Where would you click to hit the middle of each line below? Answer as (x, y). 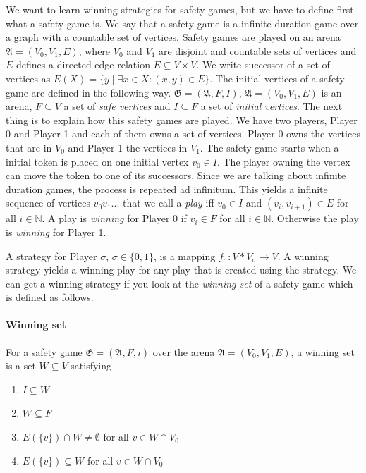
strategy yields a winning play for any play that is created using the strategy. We (181, 270)
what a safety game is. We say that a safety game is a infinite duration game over (182, 23)
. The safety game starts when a (269, 147)
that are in (29, 147)
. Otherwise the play (315, 218)
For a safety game (44, 351)
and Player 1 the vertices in (128, 147)
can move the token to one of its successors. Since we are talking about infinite (176, 175)
